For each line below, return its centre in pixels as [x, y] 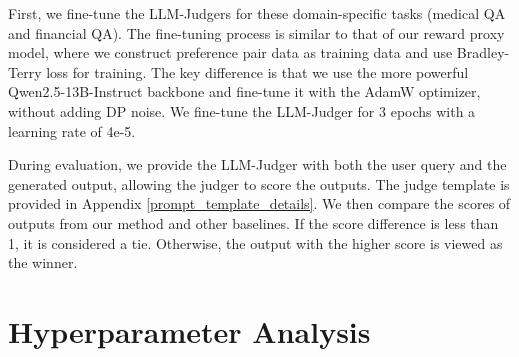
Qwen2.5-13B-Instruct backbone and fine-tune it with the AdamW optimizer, [244, 91]
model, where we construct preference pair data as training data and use [230, 52]
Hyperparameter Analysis [189, 330]
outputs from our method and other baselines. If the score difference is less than [253, 222]
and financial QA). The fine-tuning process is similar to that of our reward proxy [256, 32]
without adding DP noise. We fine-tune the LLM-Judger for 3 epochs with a [242, 110]
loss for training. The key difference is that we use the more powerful [257, 71]
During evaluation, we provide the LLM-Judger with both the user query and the [257, 164]
